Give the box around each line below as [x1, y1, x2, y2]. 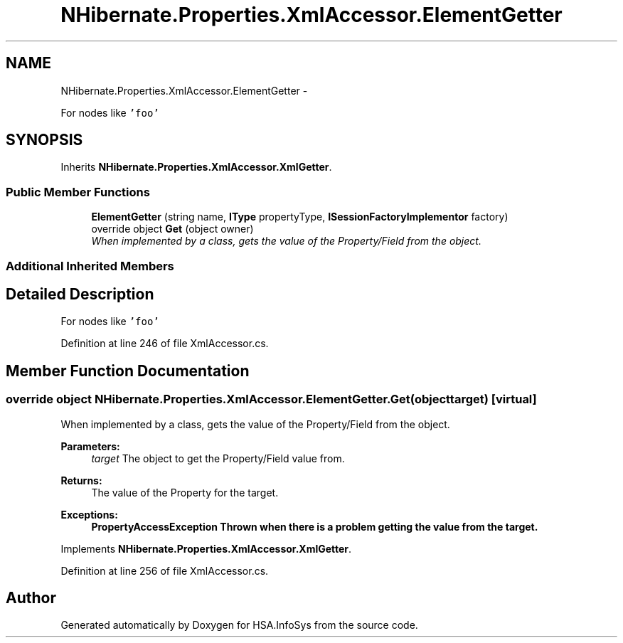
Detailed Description [6, 285, 154, 303]
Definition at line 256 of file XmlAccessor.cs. [60, 564, 269, 577]
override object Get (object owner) [91, 223, 254, 235]
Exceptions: [60, 508, 118, 521]
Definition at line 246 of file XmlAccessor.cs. [60, 337, 269, 350]
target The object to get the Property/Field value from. [91, 452, 345, 464]
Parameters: [60, 440, 120, 452]
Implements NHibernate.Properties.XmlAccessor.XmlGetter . [60, 542, 352, 555]
